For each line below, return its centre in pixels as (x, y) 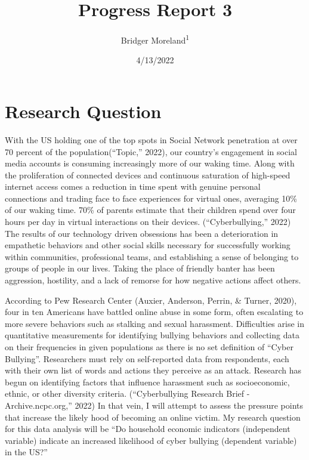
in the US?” (26, 452)
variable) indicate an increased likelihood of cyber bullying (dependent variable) (151, 440)
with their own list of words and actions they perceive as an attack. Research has (153, 370)
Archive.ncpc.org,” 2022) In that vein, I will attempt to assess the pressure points (154, 405)
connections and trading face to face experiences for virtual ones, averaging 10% (151, 198)
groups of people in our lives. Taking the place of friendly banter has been (140, 268)
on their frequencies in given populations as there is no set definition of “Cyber (149, 347)
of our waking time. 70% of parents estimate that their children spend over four (150, 210)
